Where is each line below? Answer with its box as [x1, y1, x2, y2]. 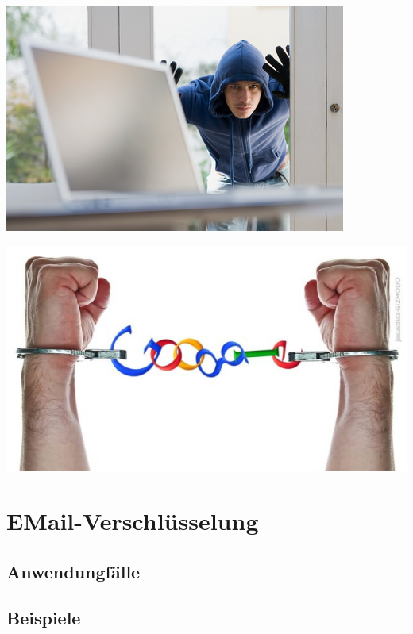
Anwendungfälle [6, 559, 141, 583]
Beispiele [6, 605, 81, 630]
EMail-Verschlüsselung [6, 505, 259, 537]
